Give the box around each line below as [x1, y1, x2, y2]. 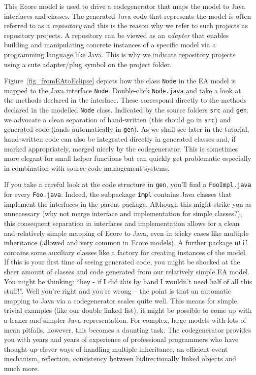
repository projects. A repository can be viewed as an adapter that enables [4, 30, 229, 40]
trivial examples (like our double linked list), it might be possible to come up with [4, 305, 252, 315]
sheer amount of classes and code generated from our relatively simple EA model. [4, 266, 250, 276]
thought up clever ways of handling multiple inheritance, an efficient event [4, 343, 228, 354]
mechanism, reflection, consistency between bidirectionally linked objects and [4, 353, 236, 364]
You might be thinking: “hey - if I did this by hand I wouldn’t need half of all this [4, 276, 252, 286]
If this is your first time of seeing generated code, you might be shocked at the [4, 257, 240, 267]
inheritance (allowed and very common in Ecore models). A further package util [4, 237, 249, 248]
